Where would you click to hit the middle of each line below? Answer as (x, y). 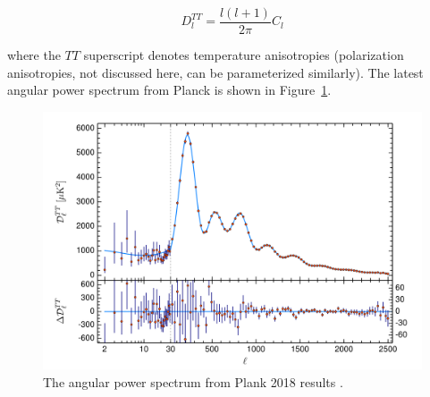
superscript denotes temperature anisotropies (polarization (244, 55)
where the (34, 55)
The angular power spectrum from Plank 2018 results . (193, 381)
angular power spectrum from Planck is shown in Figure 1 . (169, 90)
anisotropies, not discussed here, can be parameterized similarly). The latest (215, 72)
